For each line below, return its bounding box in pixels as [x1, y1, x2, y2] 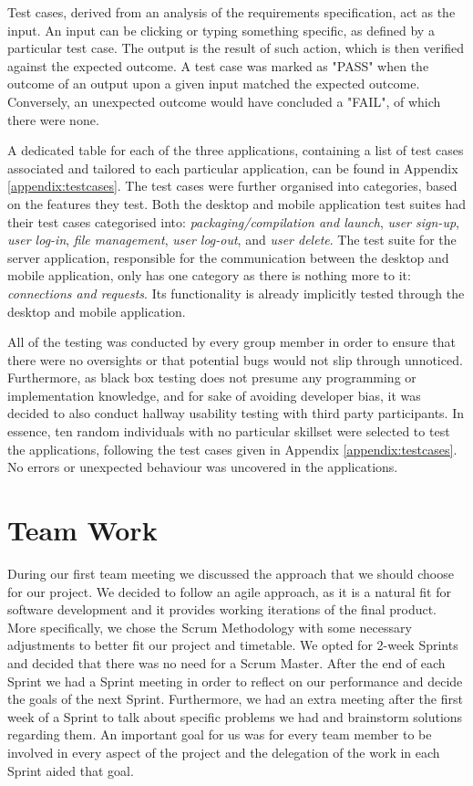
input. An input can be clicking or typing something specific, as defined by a [7, 20, 435, 39]
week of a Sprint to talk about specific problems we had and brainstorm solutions [7, 707, 463, 726]
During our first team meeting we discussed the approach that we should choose [7, 563, 454, 582]
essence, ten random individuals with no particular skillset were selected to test [7, 422, 450, 441]
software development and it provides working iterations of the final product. [7, 600, 437, 619]
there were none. [7, 110, 99, 129]
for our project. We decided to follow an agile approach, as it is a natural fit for [7, 582, 451, 601]
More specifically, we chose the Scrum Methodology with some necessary [7, 617, 412, 636]
